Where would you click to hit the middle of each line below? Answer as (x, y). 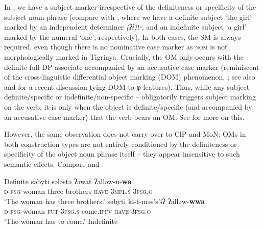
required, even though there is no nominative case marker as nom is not (116, 47)
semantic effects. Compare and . (54, 163)
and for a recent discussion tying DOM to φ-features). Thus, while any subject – (130, 86)
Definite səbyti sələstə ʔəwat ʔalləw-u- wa (68, 181)
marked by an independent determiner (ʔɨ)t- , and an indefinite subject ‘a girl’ (125, 27)
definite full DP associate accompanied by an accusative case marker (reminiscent (132, 67)
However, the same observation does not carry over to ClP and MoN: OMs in (125, 134)
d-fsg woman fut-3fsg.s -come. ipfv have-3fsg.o (78, 211)
